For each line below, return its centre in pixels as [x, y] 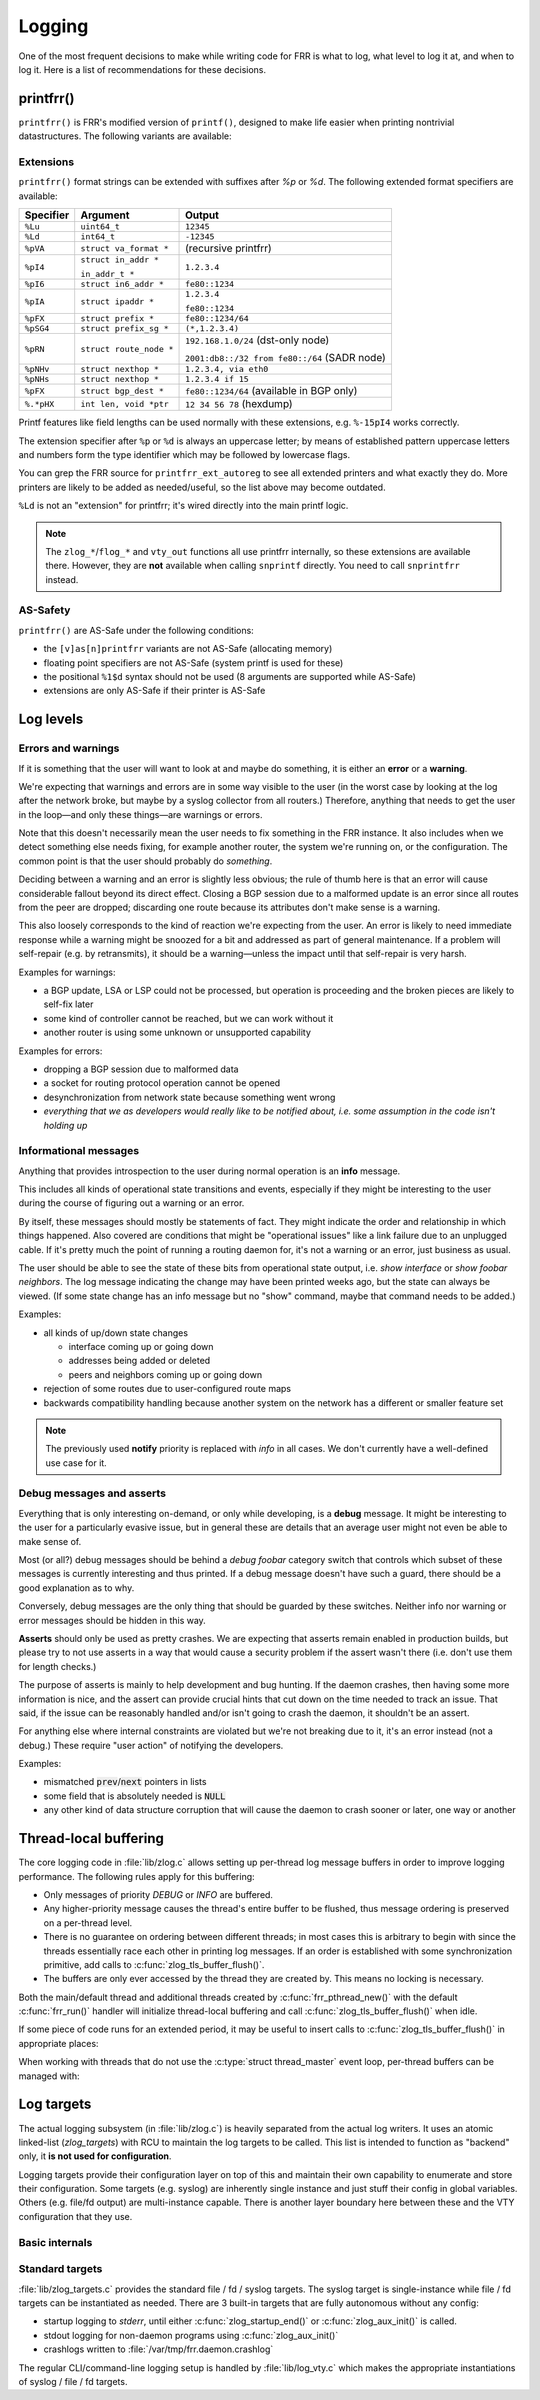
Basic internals [55, 2242]
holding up [65, 1125]
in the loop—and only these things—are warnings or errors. [140, 814]
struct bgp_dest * [122, 390]
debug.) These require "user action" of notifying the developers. [151, 1745]
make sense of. [50, 1541]
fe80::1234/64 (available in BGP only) [271, 391]
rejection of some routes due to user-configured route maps [167, 1389]
